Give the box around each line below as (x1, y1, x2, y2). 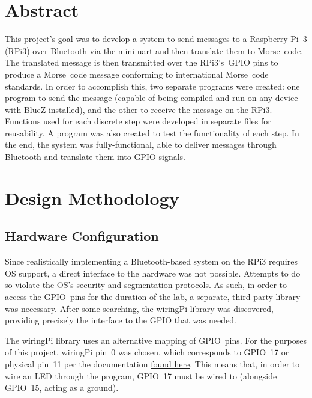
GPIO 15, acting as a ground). (5, 381, 119, 394)
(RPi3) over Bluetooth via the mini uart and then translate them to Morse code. (5, 44, 304, 57)
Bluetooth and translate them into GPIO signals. (5, 150, 185, 163)
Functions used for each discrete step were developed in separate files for (5, 115, 271, 127)
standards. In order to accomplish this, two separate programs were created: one (5, 79, 300, 92)
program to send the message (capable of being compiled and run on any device (5, 91, 298, 104)
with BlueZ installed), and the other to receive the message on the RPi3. (5, 103, 272, 115)
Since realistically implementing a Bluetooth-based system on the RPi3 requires (5, 255, 298, 268)
